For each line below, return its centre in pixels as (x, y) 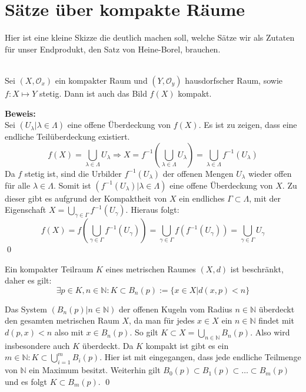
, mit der (265, 198)
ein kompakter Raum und (101, 80)
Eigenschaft (26, 210)
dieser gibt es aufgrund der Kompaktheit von (86, 198)
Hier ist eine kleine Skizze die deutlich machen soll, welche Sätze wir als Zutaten (150, 37)
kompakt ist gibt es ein (187, 345)
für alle (18, 185)
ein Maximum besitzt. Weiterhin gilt (95, 370)
